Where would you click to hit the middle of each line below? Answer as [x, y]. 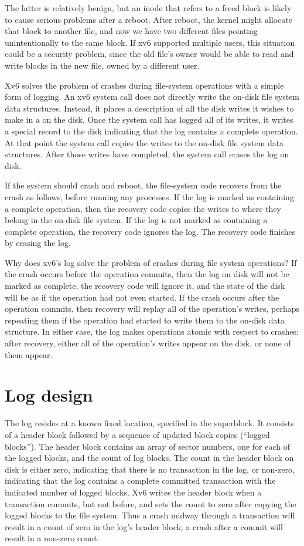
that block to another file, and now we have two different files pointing [131, 31]
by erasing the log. [38, 243]
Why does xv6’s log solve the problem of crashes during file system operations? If [151, 262]
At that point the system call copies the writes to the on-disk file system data [144, 142]
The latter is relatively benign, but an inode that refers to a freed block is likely [148, 8]
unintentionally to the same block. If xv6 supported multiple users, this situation [150, 42]
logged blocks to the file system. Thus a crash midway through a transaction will [150, 515]
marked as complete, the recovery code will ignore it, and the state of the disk [145, 286]
